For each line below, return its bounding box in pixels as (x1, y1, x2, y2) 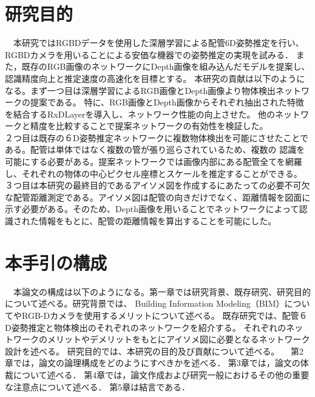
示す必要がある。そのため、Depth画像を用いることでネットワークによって (5, 202, 299, 215)
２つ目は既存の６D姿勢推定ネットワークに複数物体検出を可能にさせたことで (5, 131, 308, 144)
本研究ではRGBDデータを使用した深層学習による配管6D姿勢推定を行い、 (13, 36, 304, 49)
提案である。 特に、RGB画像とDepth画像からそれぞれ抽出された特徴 (30, 96, 304, 108)
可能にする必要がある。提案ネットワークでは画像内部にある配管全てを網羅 (5, 155, 302, 168)
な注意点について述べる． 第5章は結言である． (5, 380, 191, 393)
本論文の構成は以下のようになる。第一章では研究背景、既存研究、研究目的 (13, 285, 311, 298)
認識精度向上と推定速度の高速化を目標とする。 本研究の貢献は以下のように (5, 72, 305, 84)
